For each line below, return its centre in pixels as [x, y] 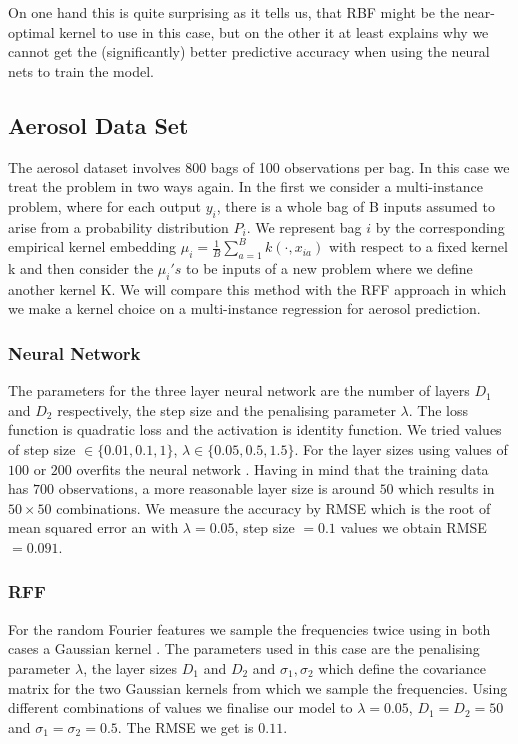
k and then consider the [81, 267]
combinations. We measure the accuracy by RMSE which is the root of [273, 507]
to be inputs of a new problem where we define [329, 267]
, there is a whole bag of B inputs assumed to [355, 205]
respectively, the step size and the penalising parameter [226, 409]
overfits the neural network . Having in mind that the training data [282, 468]
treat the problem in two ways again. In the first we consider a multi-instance [245, 186]
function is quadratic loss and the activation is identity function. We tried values [255, 429]
